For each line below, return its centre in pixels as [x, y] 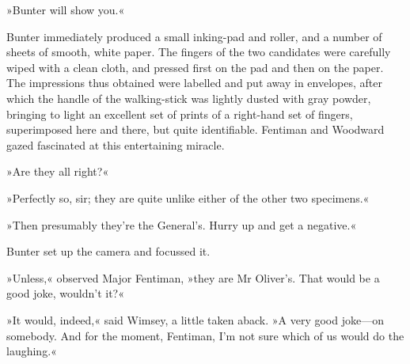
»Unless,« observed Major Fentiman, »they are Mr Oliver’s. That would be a [193, 277]
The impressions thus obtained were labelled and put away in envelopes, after [194, 83]
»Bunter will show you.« [66, 9]
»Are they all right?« [58, 171]
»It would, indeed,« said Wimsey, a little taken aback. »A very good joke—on [195, 319]
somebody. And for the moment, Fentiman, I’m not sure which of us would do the [205, 335]
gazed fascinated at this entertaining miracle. [116, 144]
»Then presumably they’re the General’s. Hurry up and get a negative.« [182, 224]
